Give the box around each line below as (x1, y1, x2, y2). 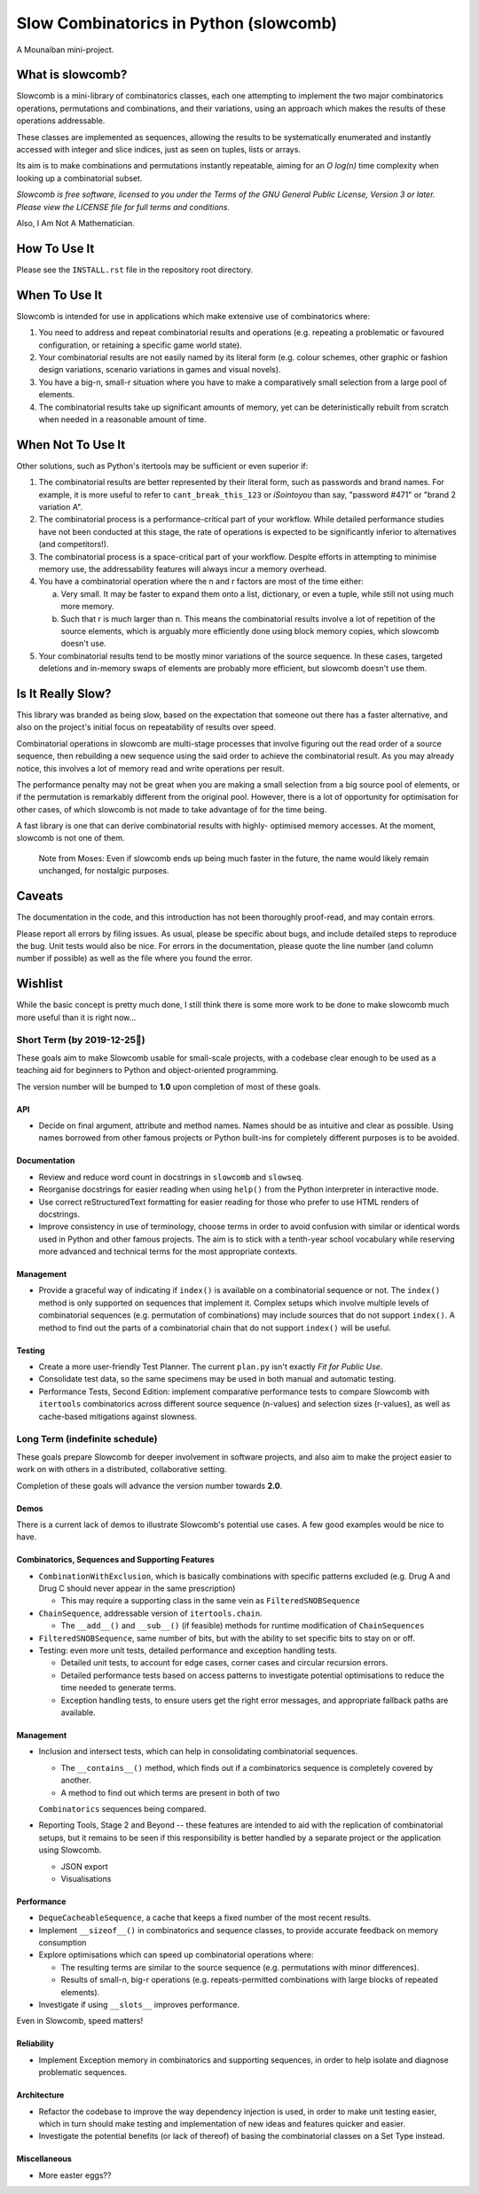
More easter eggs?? (38, 2169, 112, 2181)
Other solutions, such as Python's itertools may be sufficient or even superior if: (16, 460, 309, 471)
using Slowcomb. (38, 1845, 102, 1855)
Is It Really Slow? (16, 686, 112, 701)
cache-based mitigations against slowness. (38, 1411, 198, 1422)
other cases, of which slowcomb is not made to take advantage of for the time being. (16, 803, 327, 815)
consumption (38, 1938, 87, 1948)
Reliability (16, 2038, 55, 2049)
